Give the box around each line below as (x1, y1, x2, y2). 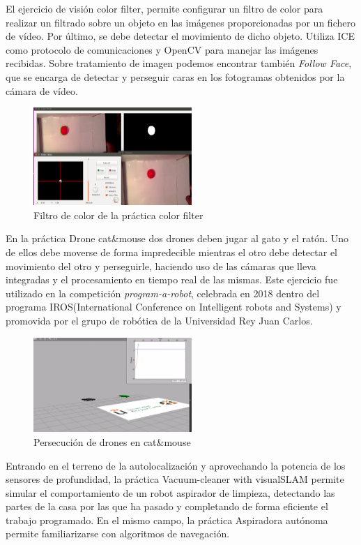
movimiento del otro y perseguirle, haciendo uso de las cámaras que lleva (6, 258, 316, 273)
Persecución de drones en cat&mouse (33, 434, 191, 449)
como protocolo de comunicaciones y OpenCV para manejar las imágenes (6, 42, 318, 57)
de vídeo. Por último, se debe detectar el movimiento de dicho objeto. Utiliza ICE (6, 29, 355, 43)
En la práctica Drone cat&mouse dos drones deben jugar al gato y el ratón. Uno (6, 231, 348, 246)
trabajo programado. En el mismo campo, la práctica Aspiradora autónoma (6, 512, 328, 527)
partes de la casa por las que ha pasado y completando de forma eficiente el (6, 499, 328, 514)
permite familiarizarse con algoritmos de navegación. (6, 526, 230, 541)
